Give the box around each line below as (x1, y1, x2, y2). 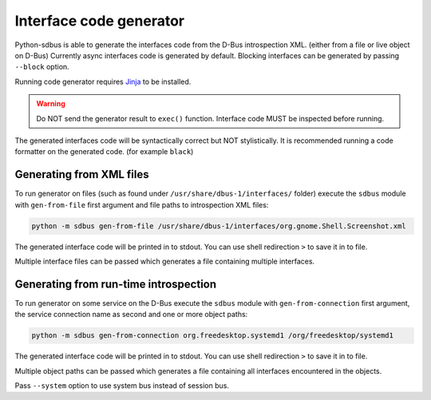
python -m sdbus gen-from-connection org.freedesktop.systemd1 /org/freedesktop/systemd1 (31, 331, 394, 340)
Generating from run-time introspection (14, 277, 217, 291)
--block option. (14, 62, 69, 72)
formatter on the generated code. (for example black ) (14, 147, 194, 156)
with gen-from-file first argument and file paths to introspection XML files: (14, 200, 269, 209)
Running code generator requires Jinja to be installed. (14, 77, 192, 86)
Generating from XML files (14, 168, 149, 181)
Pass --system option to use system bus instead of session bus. (14, 380, 229, 390)
